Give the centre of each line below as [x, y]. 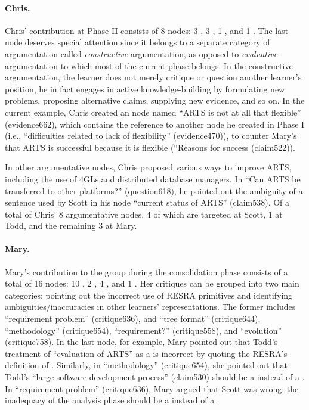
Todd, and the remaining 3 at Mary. [71, 226]
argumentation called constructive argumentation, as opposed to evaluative [141, 53]
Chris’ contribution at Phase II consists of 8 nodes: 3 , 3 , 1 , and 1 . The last [147, 30]
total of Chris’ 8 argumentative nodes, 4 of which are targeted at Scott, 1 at [144, 214]
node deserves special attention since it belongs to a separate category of [137, 42]
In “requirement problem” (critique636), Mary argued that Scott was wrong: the [152, 388]
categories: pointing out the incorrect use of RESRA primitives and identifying [149, 295]
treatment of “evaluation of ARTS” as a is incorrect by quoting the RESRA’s [146, 353]
